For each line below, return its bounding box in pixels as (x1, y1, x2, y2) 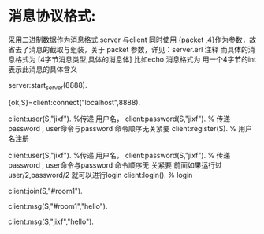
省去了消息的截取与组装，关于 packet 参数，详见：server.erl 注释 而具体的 (8, 44, 248, 54)
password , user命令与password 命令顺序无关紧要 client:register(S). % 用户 (8, 123, 253, 133)
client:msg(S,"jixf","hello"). (8, 217, 95, 226)
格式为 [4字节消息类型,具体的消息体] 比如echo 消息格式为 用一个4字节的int (14, 55, 257, 64)
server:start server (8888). (8, 80, 87, 92)
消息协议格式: (8, 7, 96, 25)
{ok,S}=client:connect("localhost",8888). (8, 97, 140, 107)
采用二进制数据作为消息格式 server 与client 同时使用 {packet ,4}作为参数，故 (8, 35, 257, 44)
